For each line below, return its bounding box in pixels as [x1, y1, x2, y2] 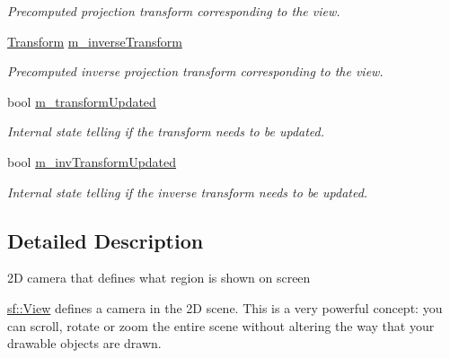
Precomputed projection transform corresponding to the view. [7, 2, 340, 20]
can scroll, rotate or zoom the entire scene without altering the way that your [7, 316, 435, 335]
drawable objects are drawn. [7, 334, 162, 353]
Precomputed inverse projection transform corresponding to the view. [7, 62, 384, 81]
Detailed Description [7, 226, 204, 254]
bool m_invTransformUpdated [7, 152, 177, 170]
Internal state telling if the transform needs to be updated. [7, 122, 325, 141]
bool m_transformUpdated [7, 92, 156, 110]
